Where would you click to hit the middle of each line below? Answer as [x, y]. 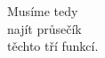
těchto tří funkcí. [53, 46]
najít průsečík [44, 28]
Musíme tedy [43, 11]
